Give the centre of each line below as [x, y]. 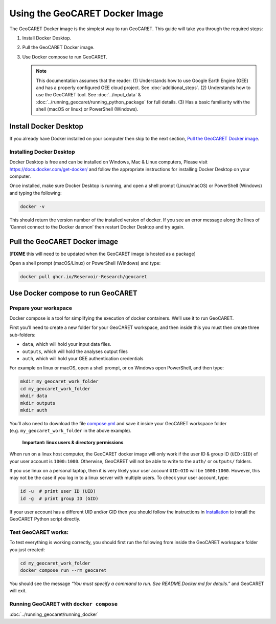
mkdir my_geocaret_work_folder [60, 381]
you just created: [27, 549]
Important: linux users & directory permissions [73, 442]
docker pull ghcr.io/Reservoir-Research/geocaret [84, 277]
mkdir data [34, 396]
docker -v [32, 206]
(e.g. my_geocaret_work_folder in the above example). [71, 431]
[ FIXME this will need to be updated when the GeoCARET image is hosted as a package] [103, 254]
